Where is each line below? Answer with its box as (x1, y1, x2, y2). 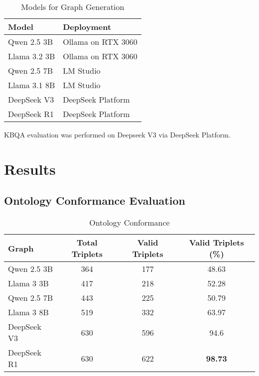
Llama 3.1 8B (8, 79, 55, 91)
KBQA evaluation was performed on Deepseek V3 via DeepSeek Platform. (4, 129, 231, 139)
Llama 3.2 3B (8, 50, 55, 62)
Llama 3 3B (8, 277, 49, 289)
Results (4, 158, 56, 179)
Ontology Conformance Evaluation (4, 193, 185, 208)
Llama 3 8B (8, 306, 49, 318)
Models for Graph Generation (21, 1, 125, 12)
